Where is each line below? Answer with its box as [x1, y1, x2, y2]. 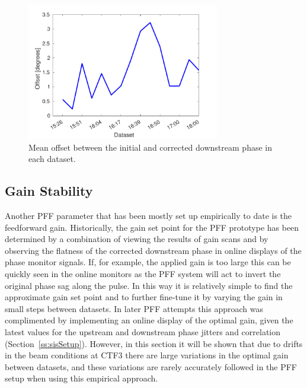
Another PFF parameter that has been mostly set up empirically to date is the [5, 209, 292, 221]
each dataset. [28, 152, 76, 165]
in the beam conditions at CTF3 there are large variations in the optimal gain [5, 349, 289, 361]
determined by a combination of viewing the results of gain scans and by [5, 233, 268, 245]
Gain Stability [5, 182, 93, 200]
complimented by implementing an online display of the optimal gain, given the [5, 314, 293, 326]
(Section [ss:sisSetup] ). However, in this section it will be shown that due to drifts [5, 337, 303, 349]
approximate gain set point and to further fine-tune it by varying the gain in [5, 291, 283, 303]
